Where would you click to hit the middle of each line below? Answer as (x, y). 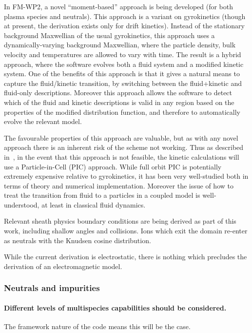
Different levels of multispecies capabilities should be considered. (115, 307)
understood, (22, 204)
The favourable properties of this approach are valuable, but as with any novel (121, 137)
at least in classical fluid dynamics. (94, 204)
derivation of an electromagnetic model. (63, 266)
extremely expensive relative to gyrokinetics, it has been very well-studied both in (126, 176)
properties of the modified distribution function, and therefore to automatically (122, 112)
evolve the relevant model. (43, 121)
